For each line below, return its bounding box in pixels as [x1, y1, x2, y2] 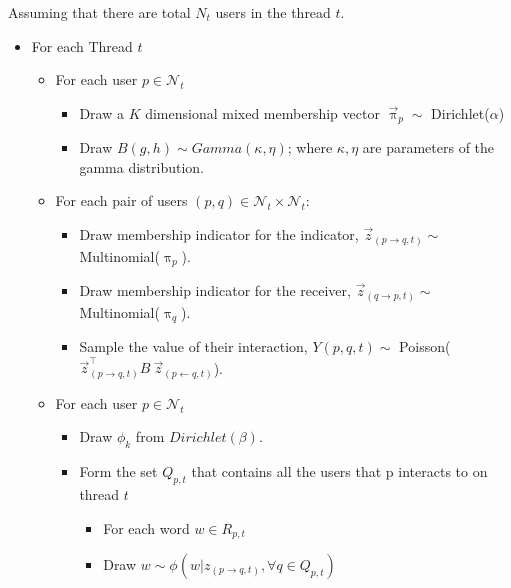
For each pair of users [55, 190, 188, 211]
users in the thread [215, 2, 331, 22]
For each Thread [31, 35, 133, 56]
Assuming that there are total [8, 2, 191, 22]
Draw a [79, 102, 124, 123]
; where [287, 137, 333, 158]
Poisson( [399, 335, 451, 356]
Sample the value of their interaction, [79, 335, 308, 356]
